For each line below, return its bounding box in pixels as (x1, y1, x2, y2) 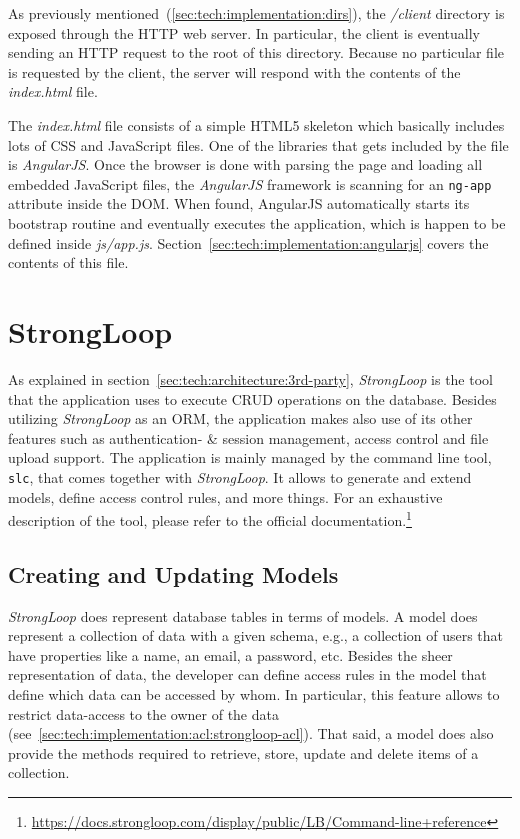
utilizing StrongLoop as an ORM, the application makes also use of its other (8, 408, 473, 429)
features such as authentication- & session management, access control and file (8, 427, 489, 448)
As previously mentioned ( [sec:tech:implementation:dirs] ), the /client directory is (8, 3, 505, 23)
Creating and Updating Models (8, 558, 339, 589)
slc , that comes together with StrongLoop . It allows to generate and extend (8, 466, 472, 487)
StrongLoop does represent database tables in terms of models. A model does (8, 605, 478, 626)
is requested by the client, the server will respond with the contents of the (8, 61, 461, 82)
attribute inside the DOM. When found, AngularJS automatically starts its (8, 193, 470, 214)
